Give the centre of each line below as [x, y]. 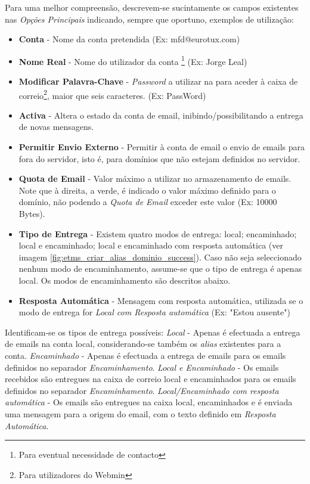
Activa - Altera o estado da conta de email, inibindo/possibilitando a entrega [161, 115]
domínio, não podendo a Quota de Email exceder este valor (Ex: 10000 [148, 202]
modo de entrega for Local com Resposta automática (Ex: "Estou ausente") [154, 312]
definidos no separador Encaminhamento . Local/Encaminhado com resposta [142, 390]
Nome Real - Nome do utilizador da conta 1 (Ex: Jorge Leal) [133, 60]
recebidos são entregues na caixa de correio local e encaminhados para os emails [151, 379]
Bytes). [32, 214]
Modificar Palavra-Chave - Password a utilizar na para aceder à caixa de [158, 81]
